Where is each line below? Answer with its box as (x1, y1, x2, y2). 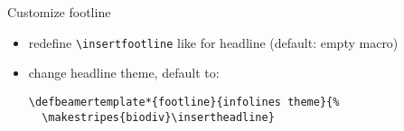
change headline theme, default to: (28, 63, 220, 82)
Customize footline (7, 3, 111, 21)
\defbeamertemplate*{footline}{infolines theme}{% (28, 95, 340, 108)
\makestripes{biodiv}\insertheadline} (42, 110, 275, 124)
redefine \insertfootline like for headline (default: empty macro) (28, 33, 399, 51)
